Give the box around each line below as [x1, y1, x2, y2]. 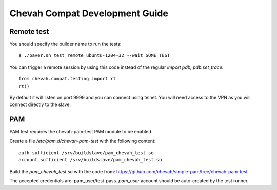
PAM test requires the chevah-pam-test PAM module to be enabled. [9, 129, 153, 135]
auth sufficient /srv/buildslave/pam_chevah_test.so [18, 150, 154, 156]
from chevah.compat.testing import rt [18, 76, 116, 82]
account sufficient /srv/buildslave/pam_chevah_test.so [18, 157, 162, 163]
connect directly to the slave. [9, 101, 71, 108]
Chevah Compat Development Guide [9, 8, 169, 19]
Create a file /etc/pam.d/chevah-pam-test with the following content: [9, 138, 156, 144]
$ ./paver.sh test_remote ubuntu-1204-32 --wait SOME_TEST [18, 53, 170, 58]
